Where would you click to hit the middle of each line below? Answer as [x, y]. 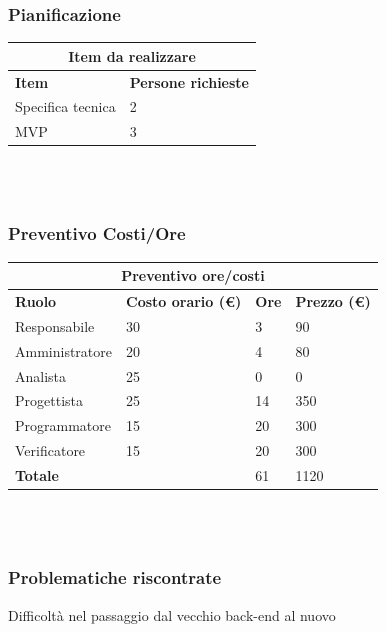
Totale [37, 475]
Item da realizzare [132, 55]
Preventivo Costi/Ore [97, 233]
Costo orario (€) [184, 301]
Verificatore [50, 450]
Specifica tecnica [65, 106]
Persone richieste [189, 81]
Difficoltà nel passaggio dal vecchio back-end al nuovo [172, 614]
